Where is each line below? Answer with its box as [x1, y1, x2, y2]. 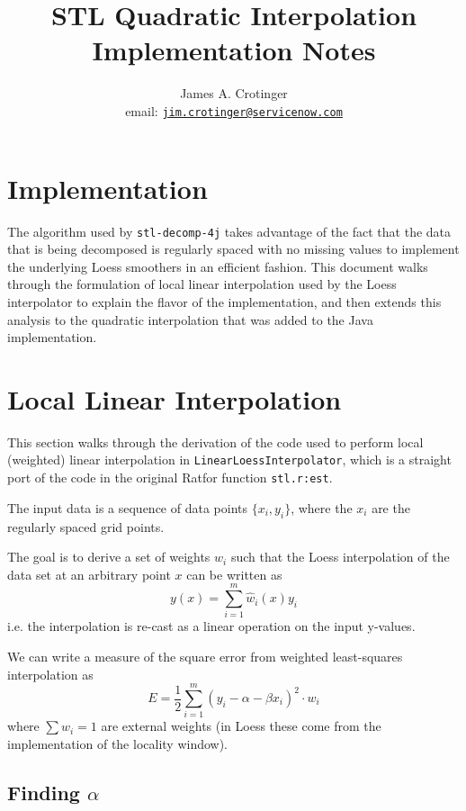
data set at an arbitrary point [7, 564, 171, 583]
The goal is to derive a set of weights [7, 547, 211, 566]
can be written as [186, 564, 282, 583]
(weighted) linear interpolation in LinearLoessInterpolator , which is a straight [7, 450, 452, 469]
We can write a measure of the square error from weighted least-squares [7, 647, 403, 666]
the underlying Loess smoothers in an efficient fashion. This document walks [7, 257, 428, 275]
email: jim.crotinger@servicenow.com [125, 101, 343, 120]
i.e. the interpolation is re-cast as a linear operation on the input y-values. [7, 617, 416, 635]
